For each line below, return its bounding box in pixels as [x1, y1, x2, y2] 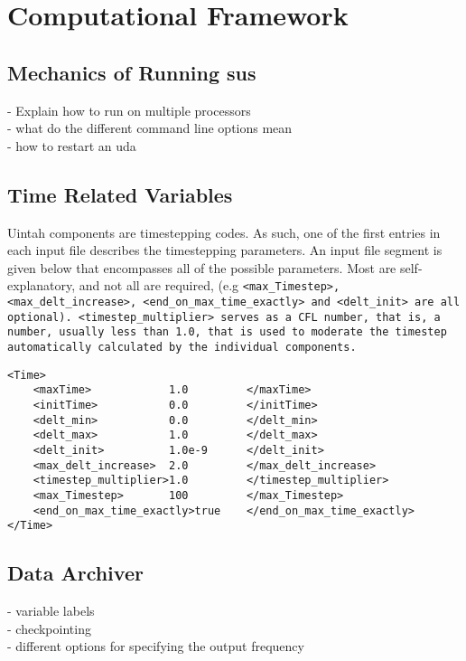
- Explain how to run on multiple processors [7, 100, 251, 119]
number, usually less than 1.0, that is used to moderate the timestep [7, 326, 447, 339]
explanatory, [7, 276, 76, 295]
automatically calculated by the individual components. [7, 340, 357, 354]
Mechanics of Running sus [7, 58, 256, 86]
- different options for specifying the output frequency [7, 637, 304, 656]
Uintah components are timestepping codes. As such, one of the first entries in [7, 222, 441, 241]
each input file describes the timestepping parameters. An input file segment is [7, 241, 443, 260]
